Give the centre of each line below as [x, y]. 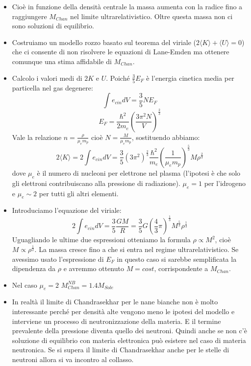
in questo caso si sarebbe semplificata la [177, 259]
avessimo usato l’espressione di [58, 259]
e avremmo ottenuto [94, 268]
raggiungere [29, 16]
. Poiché [118, 78]
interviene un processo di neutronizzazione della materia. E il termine [116, 321]
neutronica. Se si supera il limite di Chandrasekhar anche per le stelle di [121, 350]
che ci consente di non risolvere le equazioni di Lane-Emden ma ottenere [121, 52]
